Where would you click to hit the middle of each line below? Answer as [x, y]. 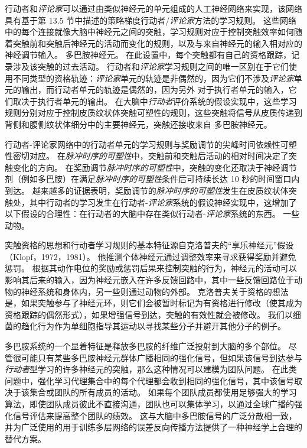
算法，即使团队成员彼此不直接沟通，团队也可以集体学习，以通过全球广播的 [149, 404]
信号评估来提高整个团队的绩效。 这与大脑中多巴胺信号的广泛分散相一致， [155, 415]
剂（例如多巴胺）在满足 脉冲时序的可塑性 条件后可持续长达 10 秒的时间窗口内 [152, 179]
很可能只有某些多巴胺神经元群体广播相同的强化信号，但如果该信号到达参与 [157, 357]
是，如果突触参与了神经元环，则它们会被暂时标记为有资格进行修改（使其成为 [153, 303]
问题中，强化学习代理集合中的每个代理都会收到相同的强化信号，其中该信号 [149, 380]
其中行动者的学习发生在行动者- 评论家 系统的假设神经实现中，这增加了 [163, 202]
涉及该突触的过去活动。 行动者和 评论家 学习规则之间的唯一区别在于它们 [151, 66]
